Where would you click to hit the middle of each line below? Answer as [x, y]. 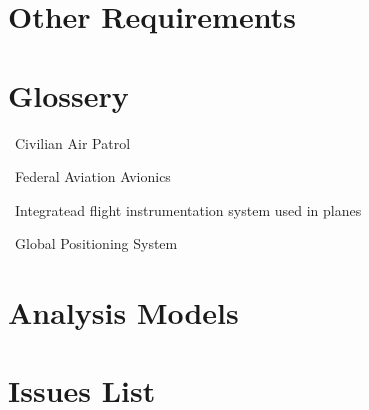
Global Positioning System [96, 243]
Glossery [68, 94]
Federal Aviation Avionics [92, 176]
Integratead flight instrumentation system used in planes [188, 209]
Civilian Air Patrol [72, 142]
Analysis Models [123, 312]
